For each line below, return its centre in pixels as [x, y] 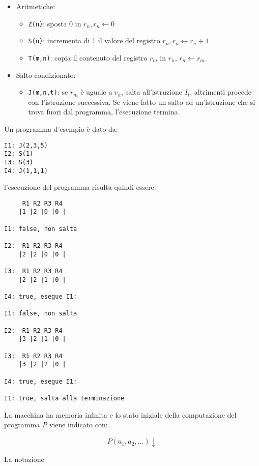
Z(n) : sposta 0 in [55, 23]
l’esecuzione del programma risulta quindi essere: [80, 187]
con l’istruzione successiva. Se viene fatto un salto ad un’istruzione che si [142, 101]
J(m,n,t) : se [48, 92]
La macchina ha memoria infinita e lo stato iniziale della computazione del [120, 414]
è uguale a [96, 92]
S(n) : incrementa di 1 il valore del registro [94, 40]
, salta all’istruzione [152, 92]
